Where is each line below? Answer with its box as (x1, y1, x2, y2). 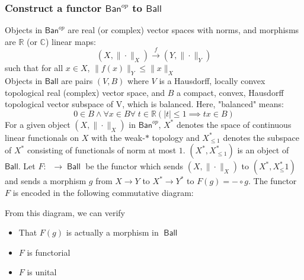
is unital (27, 266, 57, 278)
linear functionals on (5, 131, 79, 143)
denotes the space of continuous (176, 118, 292, 130)
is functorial (27, 246, 71, 258)
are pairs (61, 75, 93, 86)
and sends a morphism (5, 175, 87, 187)
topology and (152, 131, 200, 143)
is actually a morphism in (66, 226, 159, 239)
